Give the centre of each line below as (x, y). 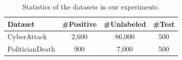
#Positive (79, 24)
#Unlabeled (125, 24)
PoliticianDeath (31, 49)
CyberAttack (27, 36)
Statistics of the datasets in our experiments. (91, 6)
